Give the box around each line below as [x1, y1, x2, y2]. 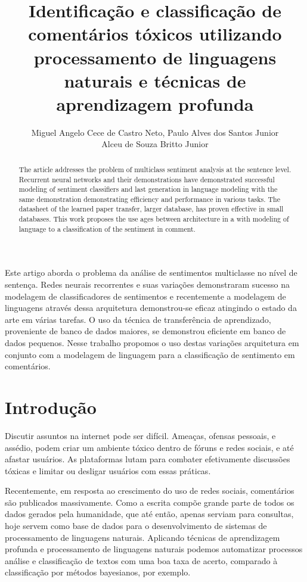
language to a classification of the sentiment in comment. [18, 223, 196, 234]
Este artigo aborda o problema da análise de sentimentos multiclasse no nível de [5, 266, 297, 279]
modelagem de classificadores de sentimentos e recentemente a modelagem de [5, 290, 286, 302]
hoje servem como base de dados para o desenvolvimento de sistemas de [5, 519, 267, 532]
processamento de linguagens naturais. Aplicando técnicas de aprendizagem [5, 531, 280, 543]
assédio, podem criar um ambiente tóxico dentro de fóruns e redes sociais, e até [5, 441, 294, 453]
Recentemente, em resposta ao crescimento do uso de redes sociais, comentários [5, 484, 294, 497]
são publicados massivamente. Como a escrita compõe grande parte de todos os [5, 496, 294, 508]
